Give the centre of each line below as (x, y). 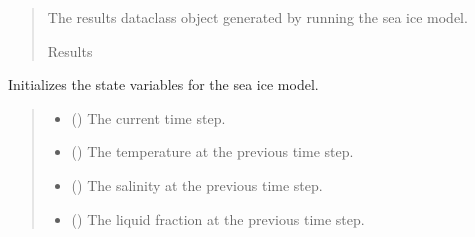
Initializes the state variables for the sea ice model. (163, 84)
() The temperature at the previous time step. (212, 151)
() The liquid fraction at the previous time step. (218, 218)
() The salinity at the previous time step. (197, 184)
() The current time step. (148, 117)
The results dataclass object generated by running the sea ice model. (257, 17)
